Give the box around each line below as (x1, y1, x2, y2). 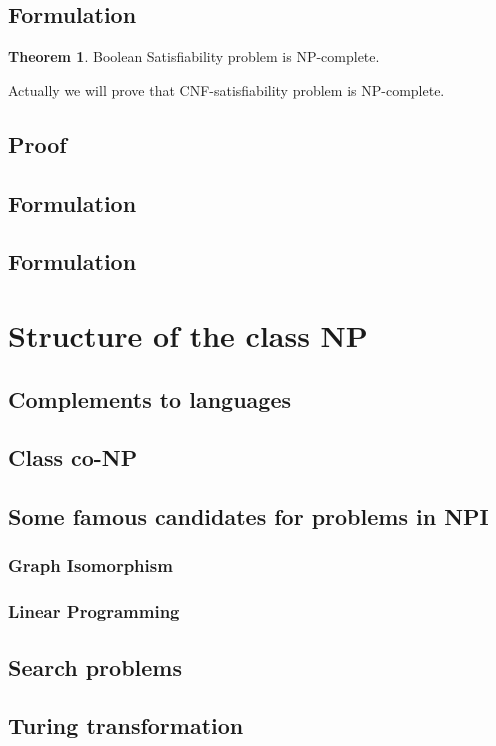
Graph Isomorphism (8, 553, 173, 578)
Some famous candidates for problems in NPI (8, 501, 489, 532)
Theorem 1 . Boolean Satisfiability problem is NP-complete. (8, 46, 380, 67)
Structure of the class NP (8, 314, 368, 355)
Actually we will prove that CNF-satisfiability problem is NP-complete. (8, 79, 445, 100)
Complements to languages (8, 383, 291, 414)
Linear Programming (8, 599, 180, 624)
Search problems (8, 651, 182, 682)
